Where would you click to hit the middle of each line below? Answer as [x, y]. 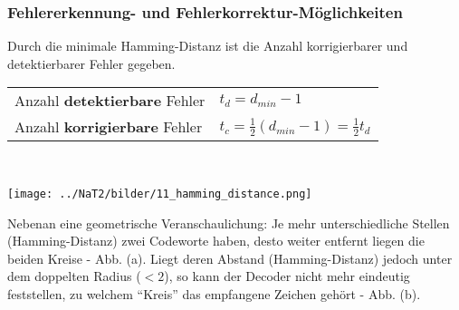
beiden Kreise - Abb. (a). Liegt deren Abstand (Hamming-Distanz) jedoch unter [230, 258]
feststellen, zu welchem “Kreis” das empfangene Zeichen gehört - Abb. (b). [214, 294]
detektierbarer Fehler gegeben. [91, 63]
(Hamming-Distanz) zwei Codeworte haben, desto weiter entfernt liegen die [216, 241]
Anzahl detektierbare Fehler [110, 101]
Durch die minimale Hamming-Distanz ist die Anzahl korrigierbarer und [208, 46]
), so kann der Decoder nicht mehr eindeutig [287, 276]
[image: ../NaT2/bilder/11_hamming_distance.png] [160, 194]
